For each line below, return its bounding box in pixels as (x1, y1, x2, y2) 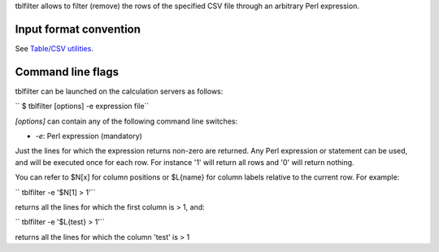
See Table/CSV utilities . (15, 43, 93, 53)
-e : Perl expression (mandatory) (35, 131, 142, 141)
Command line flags (15, 65, 120, 79)
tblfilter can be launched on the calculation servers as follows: (15, 86, 224, 96)
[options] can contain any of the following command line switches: (15, 116, 238, 126)
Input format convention (15, 22, 141, 36)
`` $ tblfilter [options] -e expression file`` (15, 102, 150, 111)
